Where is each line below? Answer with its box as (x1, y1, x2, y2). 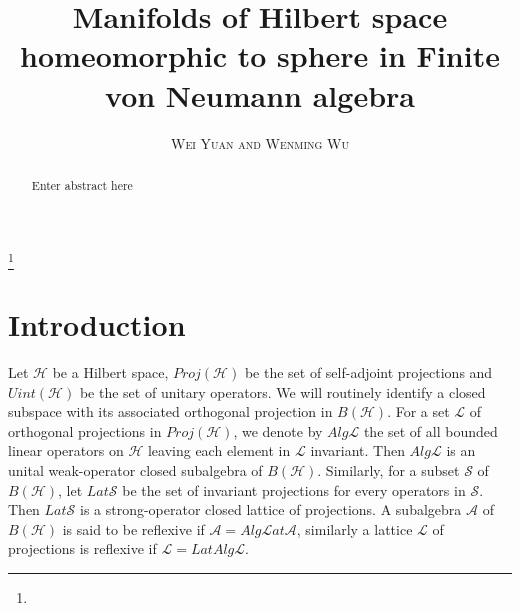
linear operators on (8, 440, 124, 461)
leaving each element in (147, 440, 291, 461)
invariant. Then (310, 440, 405, 461)
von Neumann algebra (105, 74, 415, 115)
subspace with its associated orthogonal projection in (8, 401, 333, 422)
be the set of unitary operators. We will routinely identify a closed (79, 381, 486, 402)
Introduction (8, 304, 186, 345)
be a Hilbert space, (52, 362, 169, 382)
